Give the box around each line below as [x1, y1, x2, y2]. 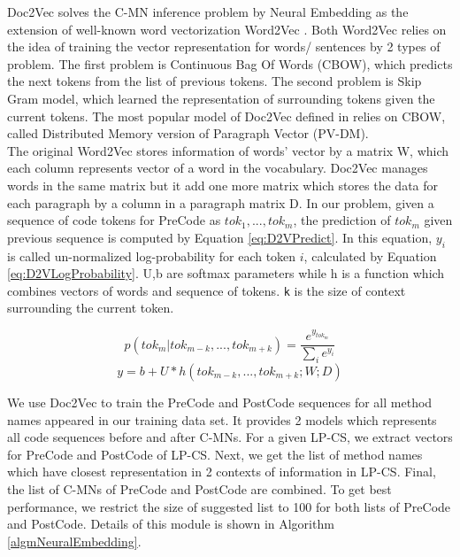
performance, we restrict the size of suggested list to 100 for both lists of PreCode [7, 497, 451, 515]
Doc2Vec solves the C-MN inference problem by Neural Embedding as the [7, 3, 409, 20]
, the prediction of [293, 211, 391, 229]
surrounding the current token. [7, 298, 174, 317]
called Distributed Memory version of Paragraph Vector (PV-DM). [7, 124, 369, 143]
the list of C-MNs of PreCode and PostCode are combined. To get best [7, 479, 392, 498]
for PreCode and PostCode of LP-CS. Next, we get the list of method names [7, 445, 423, 463]
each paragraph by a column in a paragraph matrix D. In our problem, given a [7, 193, 434, 212]
